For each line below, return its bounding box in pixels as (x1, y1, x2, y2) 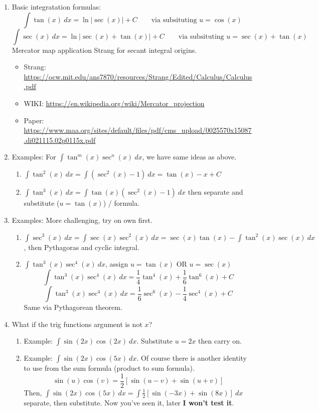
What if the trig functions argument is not (12, 318, 142, 329)
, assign (105, 259, 128, 269)
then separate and (188, 187, 243, 197)
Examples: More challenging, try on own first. (12, 214, 152, 225)
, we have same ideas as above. (142, 151, 237, 162)
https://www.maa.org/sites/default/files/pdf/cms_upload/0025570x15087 (24, 125, 252, 135)
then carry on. (198, 336, 242, 346)
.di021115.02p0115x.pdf (24, 134, 96, 145)
